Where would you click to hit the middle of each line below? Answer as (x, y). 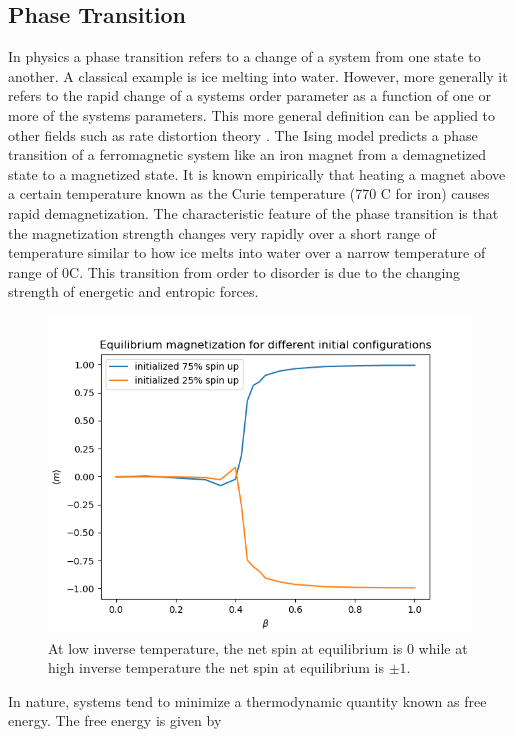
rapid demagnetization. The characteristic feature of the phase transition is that (253, 212)
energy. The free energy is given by (115, 720)
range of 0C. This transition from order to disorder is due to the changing (234, 271)
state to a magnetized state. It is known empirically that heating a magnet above (257, 173)
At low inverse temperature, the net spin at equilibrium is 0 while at (258, 647)
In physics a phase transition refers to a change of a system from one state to (244, 56)
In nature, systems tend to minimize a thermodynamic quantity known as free (247, 700)
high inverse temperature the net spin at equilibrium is (216, 667)
